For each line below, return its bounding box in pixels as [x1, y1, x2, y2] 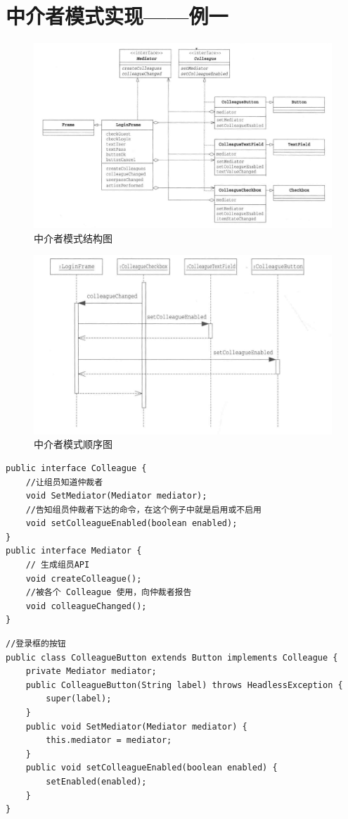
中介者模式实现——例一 [6, 1, 228, 30]
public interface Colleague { [6, 463, 147, 473]
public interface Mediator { [6, 546, 142, 556]
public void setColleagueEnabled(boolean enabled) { [25, 763, 278, 773]
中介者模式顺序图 [34, 437, 112, 451]
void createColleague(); [25, 573, 142, 584]
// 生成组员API [25, 560, 90, 570]
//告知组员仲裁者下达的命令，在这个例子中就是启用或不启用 [25, 504, 262, 515]
